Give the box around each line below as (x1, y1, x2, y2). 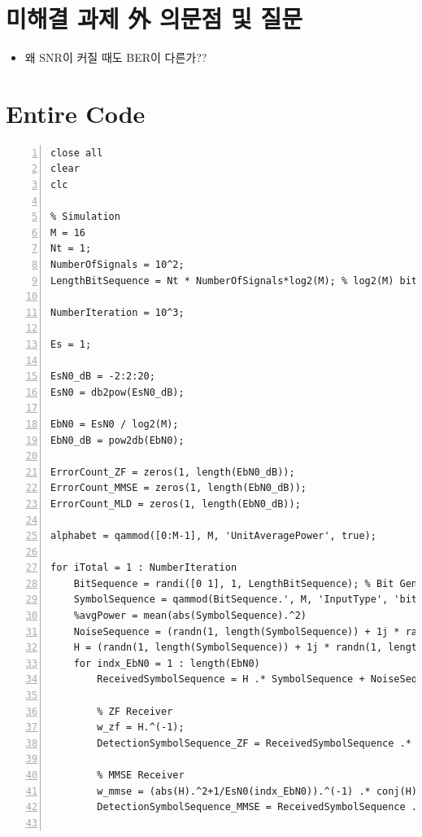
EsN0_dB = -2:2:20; (50, 370, 155, 383)
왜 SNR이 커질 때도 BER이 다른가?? (24, 49, 207, 66)
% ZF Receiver (97, 705, 173, 717)
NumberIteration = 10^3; (50, 306, 185, 318)
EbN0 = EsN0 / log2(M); (50, 418, 179, 430)
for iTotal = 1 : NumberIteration (50, 562, 237, 574)
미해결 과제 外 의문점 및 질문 (6, 2, 302, 35)
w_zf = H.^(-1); (97, 721, 185, 734)
